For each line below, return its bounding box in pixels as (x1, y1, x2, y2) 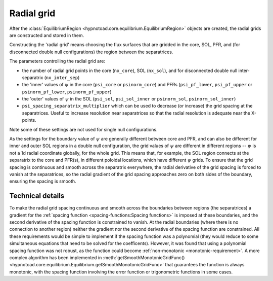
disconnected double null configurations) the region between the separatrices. (9, 49, 173, 55)
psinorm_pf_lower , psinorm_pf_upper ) (22, 89, 112, 95)
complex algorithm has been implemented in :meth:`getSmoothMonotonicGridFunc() (9, 255, 185, 261)
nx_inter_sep (45, 75, 78, 81)
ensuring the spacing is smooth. (9, 178, 76, 185)
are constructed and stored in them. (9, 32, 84, 38)
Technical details (9, 192, 65, 200)
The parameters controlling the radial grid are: (9, 58, 106, 64)
